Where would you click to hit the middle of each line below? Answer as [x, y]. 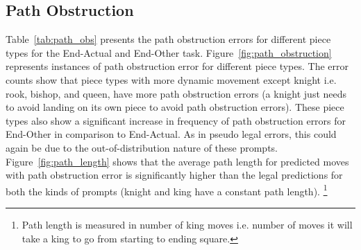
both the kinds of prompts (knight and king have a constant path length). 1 [167, 190]
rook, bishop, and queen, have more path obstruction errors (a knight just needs [176, 93]
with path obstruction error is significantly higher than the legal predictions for [174, 175]
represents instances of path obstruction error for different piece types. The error [177, 66]
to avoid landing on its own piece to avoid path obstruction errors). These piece [175, 107]
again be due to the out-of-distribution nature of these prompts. [142, 147]
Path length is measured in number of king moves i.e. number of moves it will [187, 224]
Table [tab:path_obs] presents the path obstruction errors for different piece [168, 39]
